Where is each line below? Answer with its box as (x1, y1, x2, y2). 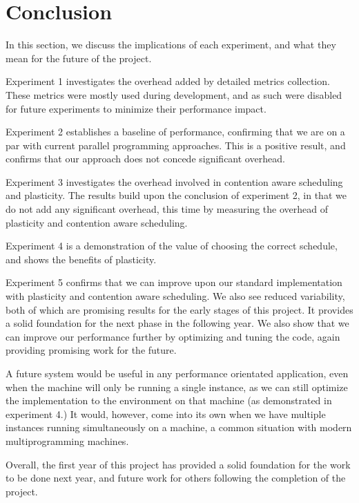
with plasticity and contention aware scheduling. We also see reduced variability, (6, 289, 345, 303)
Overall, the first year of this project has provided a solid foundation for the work (6, 457, 351, 471)
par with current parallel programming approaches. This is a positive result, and (6, 137, 346, 152)
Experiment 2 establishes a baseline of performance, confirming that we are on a (6, 124, 345, 139)
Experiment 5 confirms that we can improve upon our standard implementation (6, 275, 342, 290)
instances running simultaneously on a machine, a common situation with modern (6, 420, 352, 435)
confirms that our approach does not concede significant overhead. (6, 151, 285, 166)
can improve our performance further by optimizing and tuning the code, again (6, 329, 340, 343)
